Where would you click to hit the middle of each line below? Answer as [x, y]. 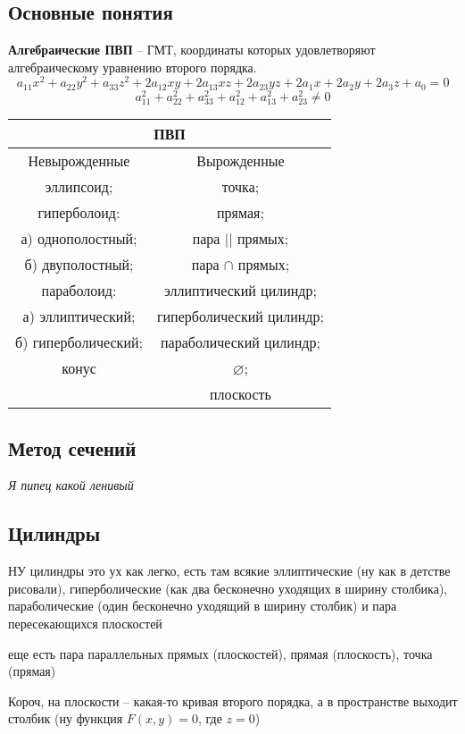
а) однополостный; [79, 239]
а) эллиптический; [79, 316]
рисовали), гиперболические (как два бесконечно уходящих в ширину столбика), [228, 588]
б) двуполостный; [79, 265]
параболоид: [79, 291]
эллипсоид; [79, 187]
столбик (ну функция [66, 718]
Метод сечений [72, 447]
